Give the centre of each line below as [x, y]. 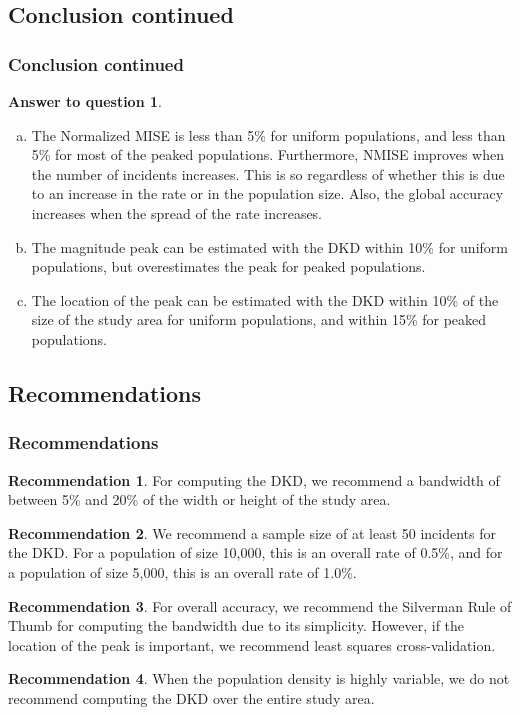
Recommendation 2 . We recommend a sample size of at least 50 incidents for [252, 532]
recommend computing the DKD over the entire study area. [191, 697]
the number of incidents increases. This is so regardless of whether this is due [268, 173]
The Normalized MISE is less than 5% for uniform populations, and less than [268, 134]
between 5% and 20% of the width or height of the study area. [199, 499]
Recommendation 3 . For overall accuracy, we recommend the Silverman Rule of [260, 605]
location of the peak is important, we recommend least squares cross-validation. [252, 644]
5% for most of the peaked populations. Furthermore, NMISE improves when [267, 154]
